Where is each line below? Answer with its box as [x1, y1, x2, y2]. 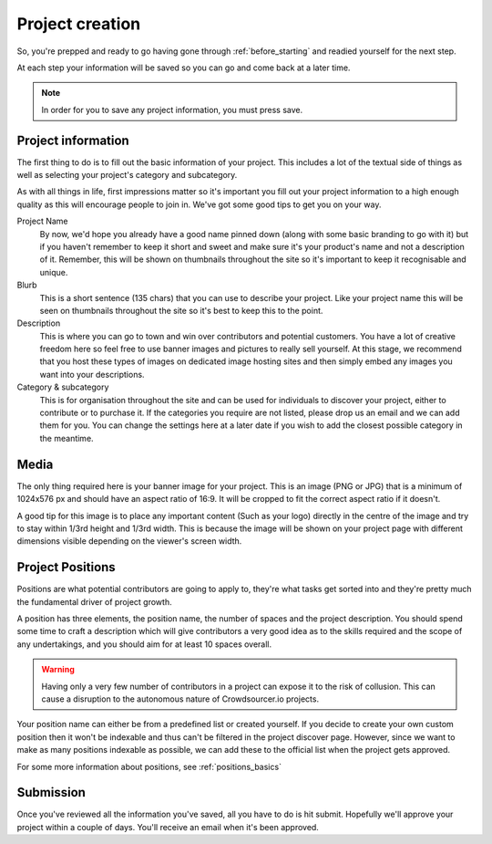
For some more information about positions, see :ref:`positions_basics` [16, 761, 282, 772]
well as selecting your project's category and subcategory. [16, 170, 238, 181]
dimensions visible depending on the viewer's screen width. [16, 536, 242, 547]
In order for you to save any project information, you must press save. [41, 104, 303, 115]
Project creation [16, 14, 141, 34]
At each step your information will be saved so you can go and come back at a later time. [16, 62, 351, 73]
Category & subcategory [16, 381, 109, 392]
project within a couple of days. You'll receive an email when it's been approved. [16, 821, 319, 832]
